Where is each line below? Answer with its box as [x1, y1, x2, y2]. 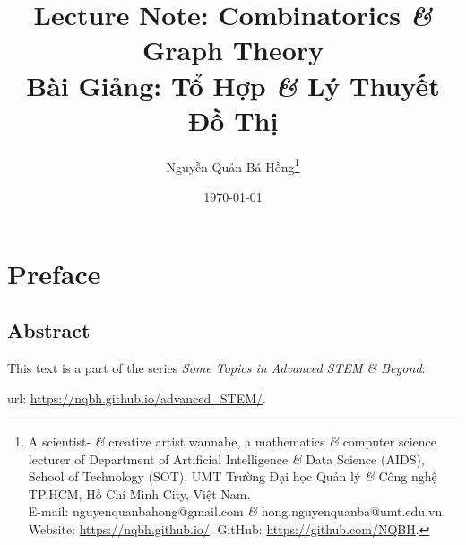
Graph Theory [142, 31, 324, 68]
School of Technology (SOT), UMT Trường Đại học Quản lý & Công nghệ [28, 467, 437, 486]
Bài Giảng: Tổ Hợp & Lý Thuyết [26, 66, 440, 104]
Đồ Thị [187, 101, 279, 138]
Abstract [7, 316, 91, 344]
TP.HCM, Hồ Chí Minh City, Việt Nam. [28, 484, 251, 503]
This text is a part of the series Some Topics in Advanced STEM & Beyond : [7, 358, 426, 376]
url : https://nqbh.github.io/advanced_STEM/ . [7, 388, 266, 407]
